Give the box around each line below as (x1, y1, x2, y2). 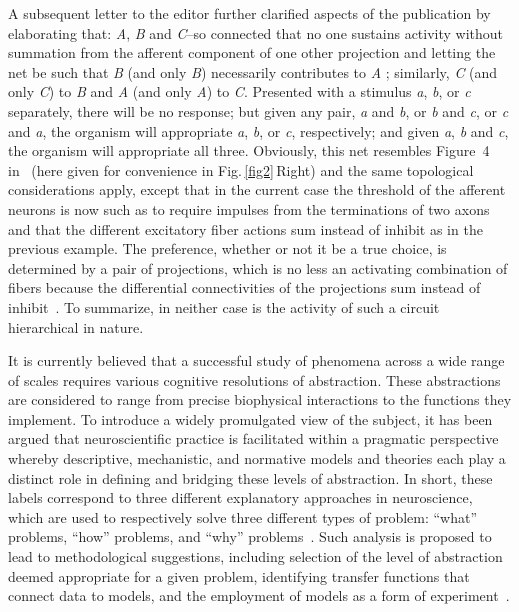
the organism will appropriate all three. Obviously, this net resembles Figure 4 (8, 140, 490, 161)
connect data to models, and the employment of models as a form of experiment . (8, 585, 510, 606)
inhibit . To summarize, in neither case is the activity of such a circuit (8, 296, 440, 317)
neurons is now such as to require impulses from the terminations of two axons (8, 198, 490, 219)
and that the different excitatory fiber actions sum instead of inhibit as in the (8, 218, 483, 239)
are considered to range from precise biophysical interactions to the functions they (8, 389, 512, 410)
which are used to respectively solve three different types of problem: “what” (8, 506, 478, 527)
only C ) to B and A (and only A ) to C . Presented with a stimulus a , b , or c (8, 81, 471, 102)
